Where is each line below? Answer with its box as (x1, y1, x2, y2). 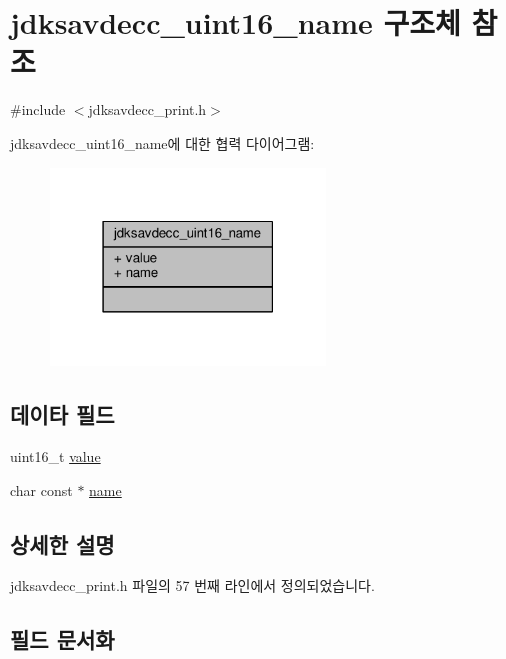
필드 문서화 (10, 624, 115, 655)
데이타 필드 (10, 399, 115, 430)
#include (10, 99, 66, 120)
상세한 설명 (10, 528, 115, 559)
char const (10, 479, 73, 500)
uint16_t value (10, 445, 101, 466)
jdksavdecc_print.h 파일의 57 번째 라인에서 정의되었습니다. (10, 575, 375, 596)
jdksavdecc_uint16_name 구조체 (10, 2, 461, 43)
